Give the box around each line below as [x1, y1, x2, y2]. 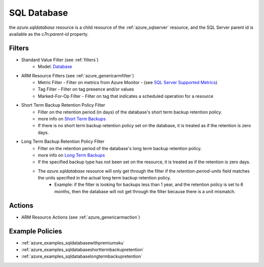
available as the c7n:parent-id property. [9, 31, 89, 37]
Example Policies [9, 227, 62, 235]
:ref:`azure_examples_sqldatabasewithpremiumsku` [21, 240, 125, 245]
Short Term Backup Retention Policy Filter [21, 102, 106, 108]
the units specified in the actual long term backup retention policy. [38, 175, 171, 181]
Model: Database [38, 64, 72, 69]
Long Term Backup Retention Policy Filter [21, 138, 105, 144]
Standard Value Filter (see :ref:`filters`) [21, 57, 99, 63]
